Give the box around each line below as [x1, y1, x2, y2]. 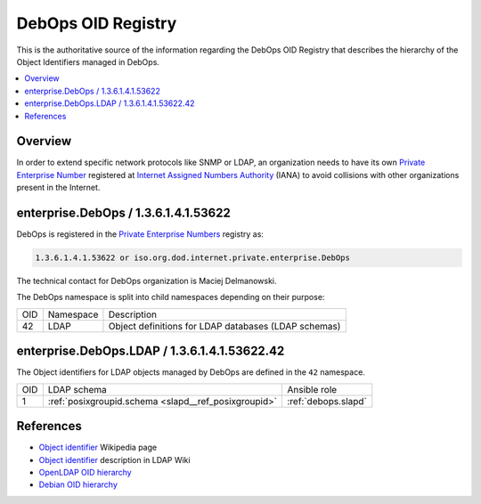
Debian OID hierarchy [38, 479, 118, 490]
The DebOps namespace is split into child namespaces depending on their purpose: [16, 292, 325, 303]
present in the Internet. [16, 183, 101, 193]
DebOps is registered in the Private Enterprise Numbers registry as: [16, 229, 265, 240]
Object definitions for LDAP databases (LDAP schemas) [108, 320, 341, 332]
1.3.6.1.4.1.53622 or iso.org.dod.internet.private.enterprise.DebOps [35, 253, 351, 263]
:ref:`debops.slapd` [286, 394, 367, 407]
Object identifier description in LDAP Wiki [38, 454, 191, 465]
